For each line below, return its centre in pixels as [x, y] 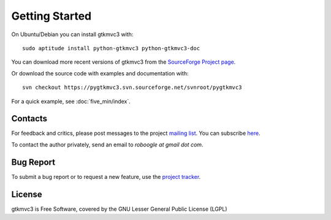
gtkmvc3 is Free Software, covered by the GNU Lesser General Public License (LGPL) [119, 209]
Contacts [29, 119]
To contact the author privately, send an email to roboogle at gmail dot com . [107, 145]
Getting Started [51, 16]
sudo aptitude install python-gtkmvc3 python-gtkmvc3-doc [111, 48]
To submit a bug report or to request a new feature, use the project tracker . [106, 176]
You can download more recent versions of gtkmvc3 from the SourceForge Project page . [124, 62]
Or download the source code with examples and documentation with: [100, 73]
